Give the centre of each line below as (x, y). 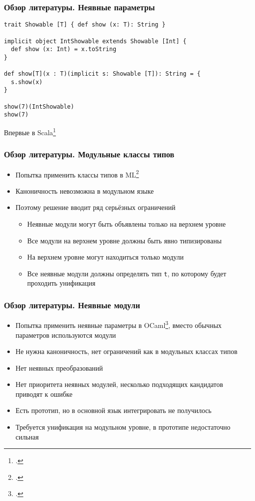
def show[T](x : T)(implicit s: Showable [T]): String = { (102, 74)
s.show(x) (27, 82)
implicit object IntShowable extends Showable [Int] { (95, 41)
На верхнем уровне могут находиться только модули (105, 257)
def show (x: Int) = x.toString (64, 49)
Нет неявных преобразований (59, 368)
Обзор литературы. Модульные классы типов (89, 154)
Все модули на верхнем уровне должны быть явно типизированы (124, 240)
